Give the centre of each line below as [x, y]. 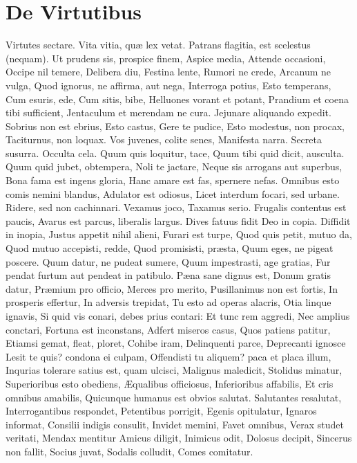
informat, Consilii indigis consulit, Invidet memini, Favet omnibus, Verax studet [175, 424]
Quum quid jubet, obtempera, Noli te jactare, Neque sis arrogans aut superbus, [174, 166]
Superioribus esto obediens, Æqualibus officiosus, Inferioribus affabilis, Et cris [170, 383]
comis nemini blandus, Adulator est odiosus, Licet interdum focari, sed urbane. [173, 193]
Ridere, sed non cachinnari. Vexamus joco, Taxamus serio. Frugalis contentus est [176, 207]
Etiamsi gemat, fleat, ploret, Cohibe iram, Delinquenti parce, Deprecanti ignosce [176, 343]
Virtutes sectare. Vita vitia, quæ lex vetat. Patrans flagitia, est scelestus [158, 45]
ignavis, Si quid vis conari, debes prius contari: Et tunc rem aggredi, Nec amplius [178, 316]
